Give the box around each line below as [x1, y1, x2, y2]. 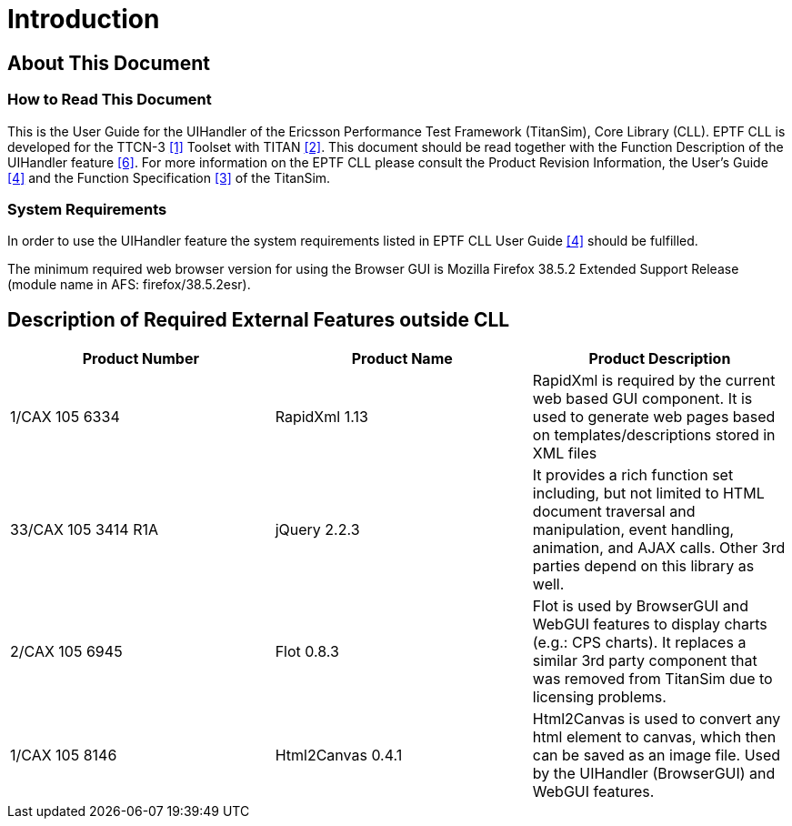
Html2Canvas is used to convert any [532, 710, 781, 729]
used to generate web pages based [532, 408, 776, 427]
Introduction [7, 4, 160, 35]
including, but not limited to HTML [532, 484, 765, 503]
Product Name [351, 349, 453, 368]
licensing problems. [532, 688, 667, 707]
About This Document [7, 51, 210, 75]
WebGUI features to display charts [532, 615, 767, 634]
